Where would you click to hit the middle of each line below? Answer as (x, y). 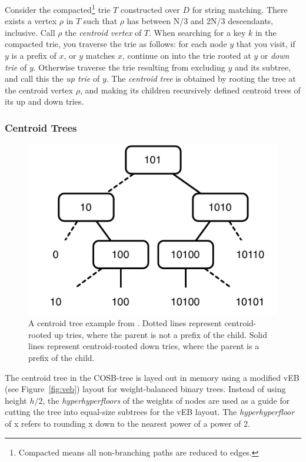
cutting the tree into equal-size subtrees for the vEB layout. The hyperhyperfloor (150, 412)
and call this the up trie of (52, 78)
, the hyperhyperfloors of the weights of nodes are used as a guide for (166, 400)
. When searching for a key (197, 32)
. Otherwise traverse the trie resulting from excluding (129, 67)
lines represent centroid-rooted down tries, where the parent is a (144, 346)
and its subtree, (263, 67)
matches (100, 56)
